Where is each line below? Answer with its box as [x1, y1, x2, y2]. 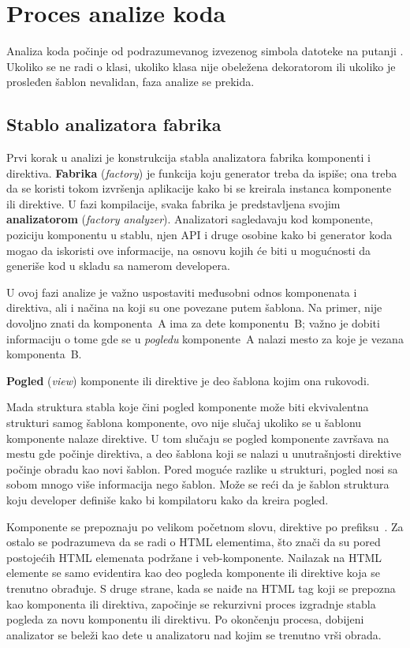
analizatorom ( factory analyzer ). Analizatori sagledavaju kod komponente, [6, 211, 374, 227]
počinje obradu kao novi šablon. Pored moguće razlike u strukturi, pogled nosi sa [6, 460, 398, 477]
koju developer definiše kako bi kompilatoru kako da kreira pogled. [6, 491, 329, 508]
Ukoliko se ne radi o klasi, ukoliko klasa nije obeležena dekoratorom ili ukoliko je [6, 58, 396, 74]
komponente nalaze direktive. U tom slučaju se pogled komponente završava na [6, 429, 389, 446]
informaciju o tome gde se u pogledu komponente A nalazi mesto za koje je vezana [6, 330, 404, 346]
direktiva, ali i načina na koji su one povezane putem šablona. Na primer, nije [6, 299, 382, 316]
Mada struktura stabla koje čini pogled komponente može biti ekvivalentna [6, 399, 369, 415]
